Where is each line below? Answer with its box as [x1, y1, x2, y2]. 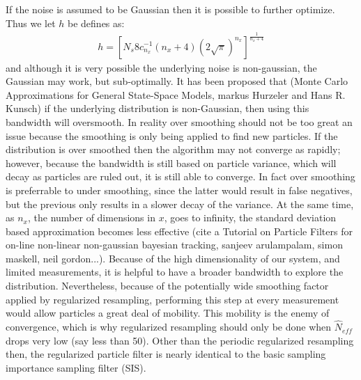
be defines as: [68, 15, 125, 30]
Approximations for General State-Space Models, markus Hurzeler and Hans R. [6, 87, 346, 102]
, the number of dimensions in [27, 210, 155, 225]
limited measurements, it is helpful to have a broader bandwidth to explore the [6, 264, 344, 279]
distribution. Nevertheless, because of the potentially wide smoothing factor [6, 278, 329, 293]
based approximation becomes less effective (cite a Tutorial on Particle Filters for [6, 223, 353, 238]
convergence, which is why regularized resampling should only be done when [6, 319, 332, 334]
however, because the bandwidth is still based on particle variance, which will [6, 155, 337, 170]
